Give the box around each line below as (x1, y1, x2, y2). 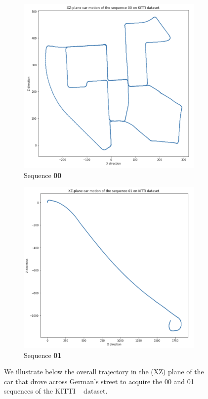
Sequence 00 (24, 170, 62, 180)
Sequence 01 (24, 350, 62, 360)
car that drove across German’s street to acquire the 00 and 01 (4, 376, 194, 386)
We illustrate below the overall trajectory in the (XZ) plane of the (4, 366, 204, 377)
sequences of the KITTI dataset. (4, 386, 108, 396)
